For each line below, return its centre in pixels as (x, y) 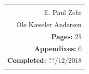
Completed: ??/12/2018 (44, 60)
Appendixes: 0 (58, 48)
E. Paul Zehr (63, 12)
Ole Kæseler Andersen (49, 24)
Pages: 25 (66, 36)
